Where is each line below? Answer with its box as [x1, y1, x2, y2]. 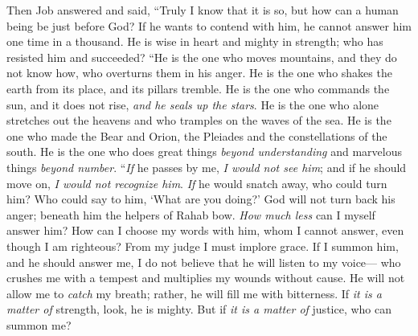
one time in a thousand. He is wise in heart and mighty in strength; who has [6, 33, 383, 50]
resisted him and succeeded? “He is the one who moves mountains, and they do [6, 48, 397, 65]
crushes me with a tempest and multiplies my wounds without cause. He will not [6, 269, 405, 286]
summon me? [6, 316, 72, 333]
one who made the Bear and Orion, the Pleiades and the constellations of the [6, 127, 387, 144]
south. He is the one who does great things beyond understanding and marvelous [6, 143, 402, 160]
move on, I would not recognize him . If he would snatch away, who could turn [6, 174, 387, 191]
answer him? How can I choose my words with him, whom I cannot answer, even [6, 222, 404, 239]
